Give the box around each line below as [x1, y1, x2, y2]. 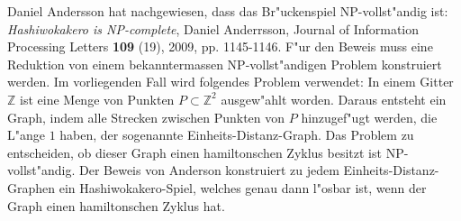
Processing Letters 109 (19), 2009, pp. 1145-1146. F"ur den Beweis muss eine [7, 37, 433, 56]
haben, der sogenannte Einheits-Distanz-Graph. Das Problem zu [59, 125, 414, 144]
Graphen [7, 178, 56, 197]
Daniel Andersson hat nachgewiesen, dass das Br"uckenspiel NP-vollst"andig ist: [7, 2, 448, 20]
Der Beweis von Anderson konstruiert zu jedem [78, 161, 339, 180]
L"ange [7, 125, 45, 144]
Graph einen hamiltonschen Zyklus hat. [7, 196, 225, 215]
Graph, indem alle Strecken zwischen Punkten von [7, 107, 285, 126]
